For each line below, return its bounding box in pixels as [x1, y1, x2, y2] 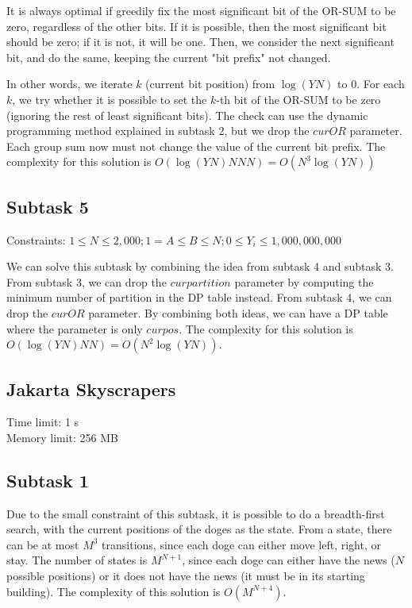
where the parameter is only [6, 320, 143, 337]
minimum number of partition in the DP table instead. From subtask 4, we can [6, 289, 392, 306]
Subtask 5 [6, 194, 89, 218]
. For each [356, 75, 405, 92]
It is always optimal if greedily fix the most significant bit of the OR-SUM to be [6, 2, 396, 18]
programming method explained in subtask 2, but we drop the [6, 122, 310, 139]
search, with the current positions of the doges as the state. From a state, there [6, 521, 392, 537]
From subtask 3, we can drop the [6, 273, 167, 290]
